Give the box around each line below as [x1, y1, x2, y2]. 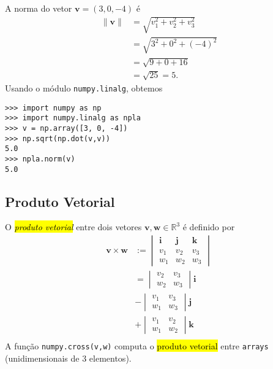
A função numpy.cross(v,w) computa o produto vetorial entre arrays [5, 340, 269, 352]
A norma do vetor [5, 2, 72, 14]
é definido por [182, 220, 235, 233]
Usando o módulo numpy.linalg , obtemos [5, 81, 163, 94]
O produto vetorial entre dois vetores [5, 220, 142, 233]
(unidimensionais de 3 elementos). [5, 351, 132, 364]
